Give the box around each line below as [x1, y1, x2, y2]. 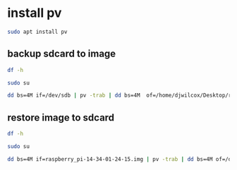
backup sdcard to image [7, 48, 116, 60]
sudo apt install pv [7, 28, 68, 35]
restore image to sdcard [7, 111, 115, 123]
